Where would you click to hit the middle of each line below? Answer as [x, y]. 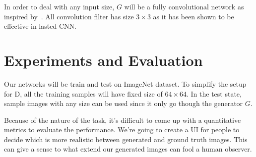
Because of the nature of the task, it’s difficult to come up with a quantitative [123, 120]
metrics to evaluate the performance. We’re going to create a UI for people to [122, 130]
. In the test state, [214, 93]
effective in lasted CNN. [40, 26]
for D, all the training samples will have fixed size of [83, 93]
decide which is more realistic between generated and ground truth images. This [126, 139]
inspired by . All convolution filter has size [69, 16]
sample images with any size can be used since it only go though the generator [124, 103]
